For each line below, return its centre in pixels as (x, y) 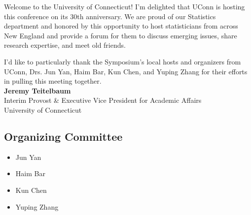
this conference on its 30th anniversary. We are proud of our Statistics (110, 16)
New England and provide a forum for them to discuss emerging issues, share (121, 35)
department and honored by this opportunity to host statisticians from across (121, 26)
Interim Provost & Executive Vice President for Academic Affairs (103, 100)
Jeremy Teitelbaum (37, 90)
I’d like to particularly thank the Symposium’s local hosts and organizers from (123, 61)
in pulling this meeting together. (53, 81)
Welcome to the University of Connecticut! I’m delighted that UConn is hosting (125, 6)
